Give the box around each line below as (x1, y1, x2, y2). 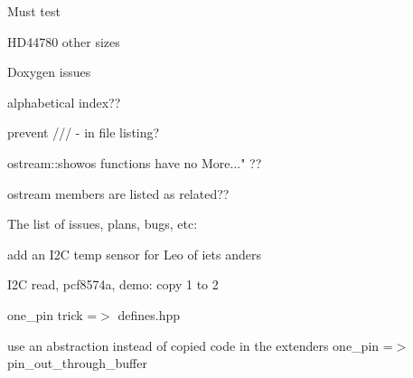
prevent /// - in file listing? (7, 123, 160, 142)
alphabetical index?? (7, 92, 121, 111)
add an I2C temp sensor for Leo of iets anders (7, 244, 261, 263)
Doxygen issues (7, 62, 91, 81)
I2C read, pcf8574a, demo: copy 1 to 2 (7, 275, 219, 294)
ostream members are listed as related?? (7, 184, 230, 203)
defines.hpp (117, 305, 181, 324)
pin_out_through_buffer (7, 354, 147, 373)
